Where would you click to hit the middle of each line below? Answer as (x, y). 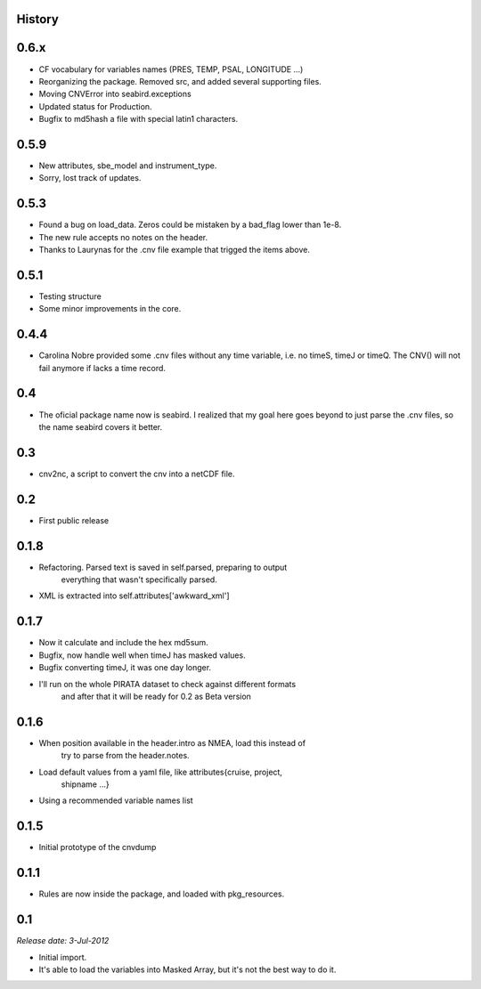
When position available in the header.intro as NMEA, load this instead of (172, 742)
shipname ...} (86, 784)
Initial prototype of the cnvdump (98, 847)
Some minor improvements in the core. (110, 309)
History (38, 19)
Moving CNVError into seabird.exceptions (115, 94)
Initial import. (63, 957)
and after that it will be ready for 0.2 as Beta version (156, 696)
